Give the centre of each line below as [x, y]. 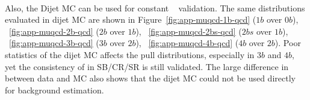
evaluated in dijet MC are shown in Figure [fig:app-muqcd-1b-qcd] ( [131, 19]
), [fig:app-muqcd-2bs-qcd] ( [189, 31]
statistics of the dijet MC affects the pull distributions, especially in [130, 54]
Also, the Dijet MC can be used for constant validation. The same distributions [155, 7]
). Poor [288, 43]
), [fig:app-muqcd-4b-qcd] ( [187, 43]
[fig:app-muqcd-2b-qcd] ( [54, 31]
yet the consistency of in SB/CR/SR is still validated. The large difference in [147, 66]
